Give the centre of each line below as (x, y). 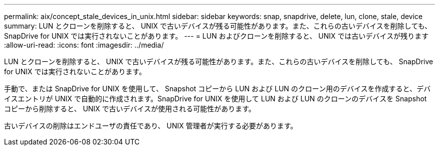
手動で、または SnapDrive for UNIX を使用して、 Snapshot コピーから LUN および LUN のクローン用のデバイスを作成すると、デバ (217, 89)
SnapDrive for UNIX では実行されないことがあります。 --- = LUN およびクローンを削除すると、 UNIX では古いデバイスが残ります (216, 36)
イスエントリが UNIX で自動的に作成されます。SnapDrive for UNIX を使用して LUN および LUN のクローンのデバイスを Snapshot (215, 99)
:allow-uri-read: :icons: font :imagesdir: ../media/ (84, 45)
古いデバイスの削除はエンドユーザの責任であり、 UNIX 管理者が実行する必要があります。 (151, 126)
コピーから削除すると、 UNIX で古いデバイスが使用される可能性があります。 (130, 109)
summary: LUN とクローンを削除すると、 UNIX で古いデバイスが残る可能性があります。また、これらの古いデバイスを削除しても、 (218, 26)
